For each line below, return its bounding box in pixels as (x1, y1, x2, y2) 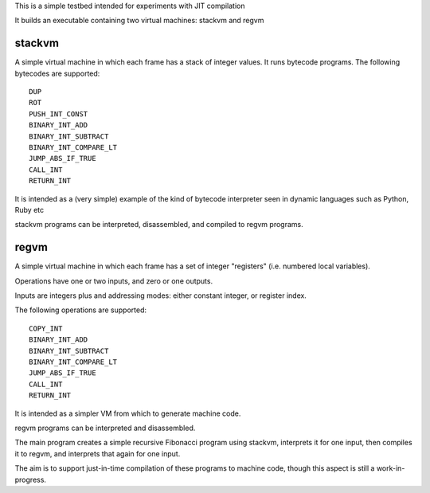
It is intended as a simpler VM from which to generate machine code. (14, 409, 241, 418)
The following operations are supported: (14, 305, 147, 315)
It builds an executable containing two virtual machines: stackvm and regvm (14, 16, 264, 25)
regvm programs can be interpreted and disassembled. (14, 423, 196, 432)
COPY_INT (29, 323, 63, 333)
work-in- (376, 464, 405, 473)
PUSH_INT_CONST (29, 109, 88, 119)
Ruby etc (14, 205, 44, 214)
